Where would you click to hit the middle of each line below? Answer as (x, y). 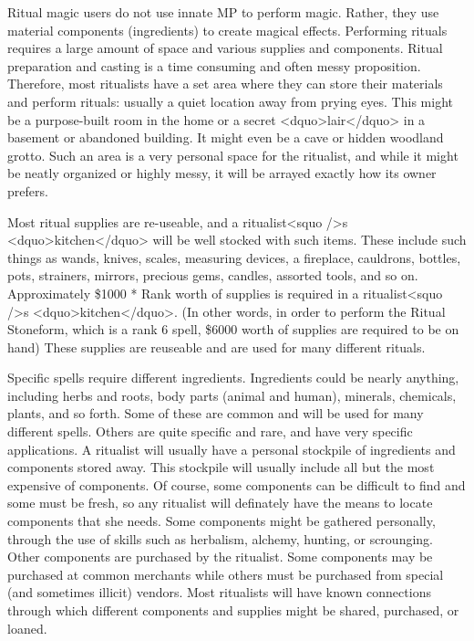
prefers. (28, 190)
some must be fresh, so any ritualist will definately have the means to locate (220, 503)
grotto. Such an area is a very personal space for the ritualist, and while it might (233, 155)
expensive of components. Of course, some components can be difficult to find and (237, 484)
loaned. (27, 628)
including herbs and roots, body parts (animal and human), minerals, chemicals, (232, 395)
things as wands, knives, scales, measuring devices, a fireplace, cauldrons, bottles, (234, 257)
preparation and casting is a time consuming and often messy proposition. (214, 65)
